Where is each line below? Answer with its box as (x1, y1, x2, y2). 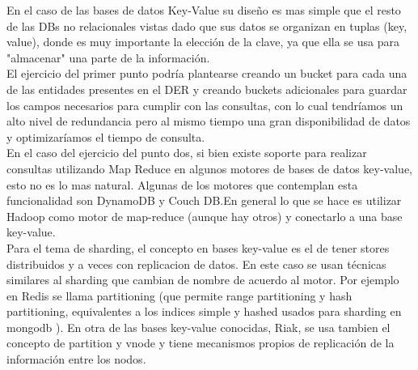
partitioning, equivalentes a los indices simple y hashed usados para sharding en (6, 303, 402, 320)
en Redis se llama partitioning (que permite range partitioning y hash (6, 287, 353, 304)
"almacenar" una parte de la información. (6, 49, 210, 66)
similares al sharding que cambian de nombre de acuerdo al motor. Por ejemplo (6, 271, 399, 288)
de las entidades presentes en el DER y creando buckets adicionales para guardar (6, 80, 407, 97)
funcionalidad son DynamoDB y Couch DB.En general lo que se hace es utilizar (6, 192, 402, 209)
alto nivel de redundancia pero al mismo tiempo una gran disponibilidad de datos (6, 113, 411, 130)
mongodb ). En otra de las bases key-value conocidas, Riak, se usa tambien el (6, 318, 391, 335)
